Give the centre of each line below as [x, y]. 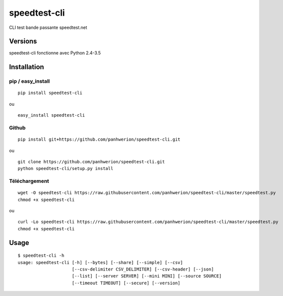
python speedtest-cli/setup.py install [66, 169]
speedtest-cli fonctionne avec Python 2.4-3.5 [55, 53]
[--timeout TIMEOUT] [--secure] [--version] [126, 283]
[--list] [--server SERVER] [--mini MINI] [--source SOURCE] [147, 276]
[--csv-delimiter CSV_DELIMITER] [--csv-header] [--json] [143, 269]
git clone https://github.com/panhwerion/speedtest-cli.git [91, 161]
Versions [23, 41]
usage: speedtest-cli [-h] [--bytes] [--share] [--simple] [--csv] [100, 262]
